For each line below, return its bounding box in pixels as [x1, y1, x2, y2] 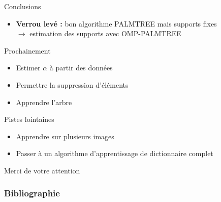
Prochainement [4, 45, 51, 56]
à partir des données [49, 62, 113, 73]
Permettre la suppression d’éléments [16, 79, 129, 90]
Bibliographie [4, 187, 60, 199]
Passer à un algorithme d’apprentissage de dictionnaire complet [16, 148, 213, 159]
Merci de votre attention [4, 165, 80, 175]
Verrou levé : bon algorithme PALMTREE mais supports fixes [16, 18, 217, 29]
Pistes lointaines [4, 114, 54, 124]
